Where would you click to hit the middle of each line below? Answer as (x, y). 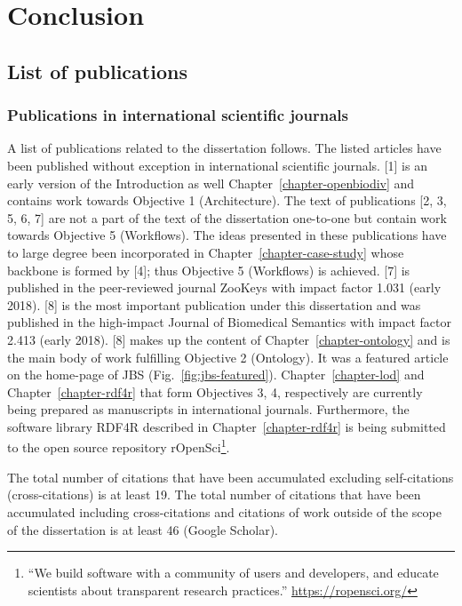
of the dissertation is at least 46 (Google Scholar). (143, 529)
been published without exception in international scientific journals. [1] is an (217, 165)
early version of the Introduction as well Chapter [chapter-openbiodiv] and (211, 183)
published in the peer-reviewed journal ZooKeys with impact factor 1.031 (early (224, 287)
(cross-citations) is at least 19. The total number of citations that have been (214, 494)
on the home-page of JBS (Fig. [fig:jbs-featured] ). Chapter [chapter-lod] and (216, 375)
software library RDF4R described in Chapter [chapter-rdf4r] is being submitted (227, 426)
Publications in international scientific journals (178, 115)
